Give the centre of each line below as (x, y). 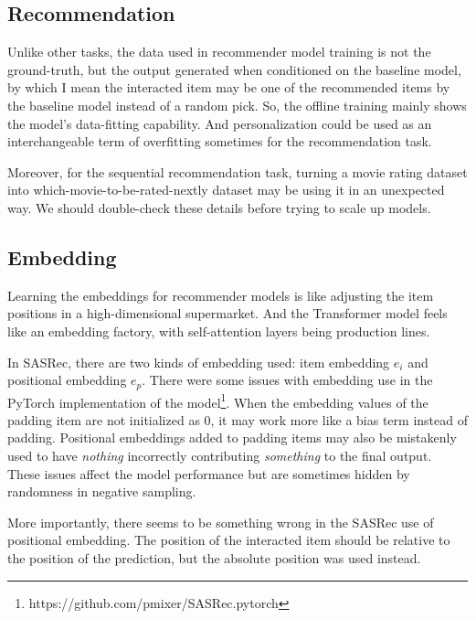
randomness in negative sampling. (102, 491)
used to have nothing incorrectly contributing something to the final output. (220, 456)
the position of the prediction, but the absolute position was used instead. (214, 557)
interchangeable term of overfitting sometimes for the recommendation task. (220, 141)
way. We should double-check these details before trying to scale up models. (219, 207)
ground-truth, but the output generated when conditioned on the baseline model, (234, 69)
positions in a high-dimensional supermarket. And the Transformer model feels (227, 313)
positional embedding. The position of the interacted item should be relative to (229, 540)
